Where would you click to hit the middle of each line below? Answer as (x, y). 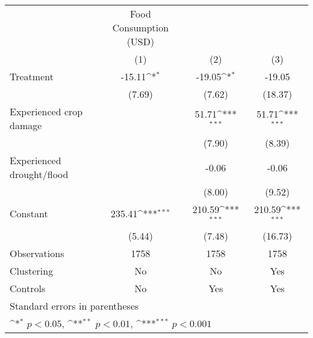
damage (26, 125)
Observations (37, 253)
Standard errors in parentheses (74, 305)
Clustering (32, 270)
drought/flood (39, 174)
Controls (28, 288)
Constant (29, 214)
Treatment (32, 76)
